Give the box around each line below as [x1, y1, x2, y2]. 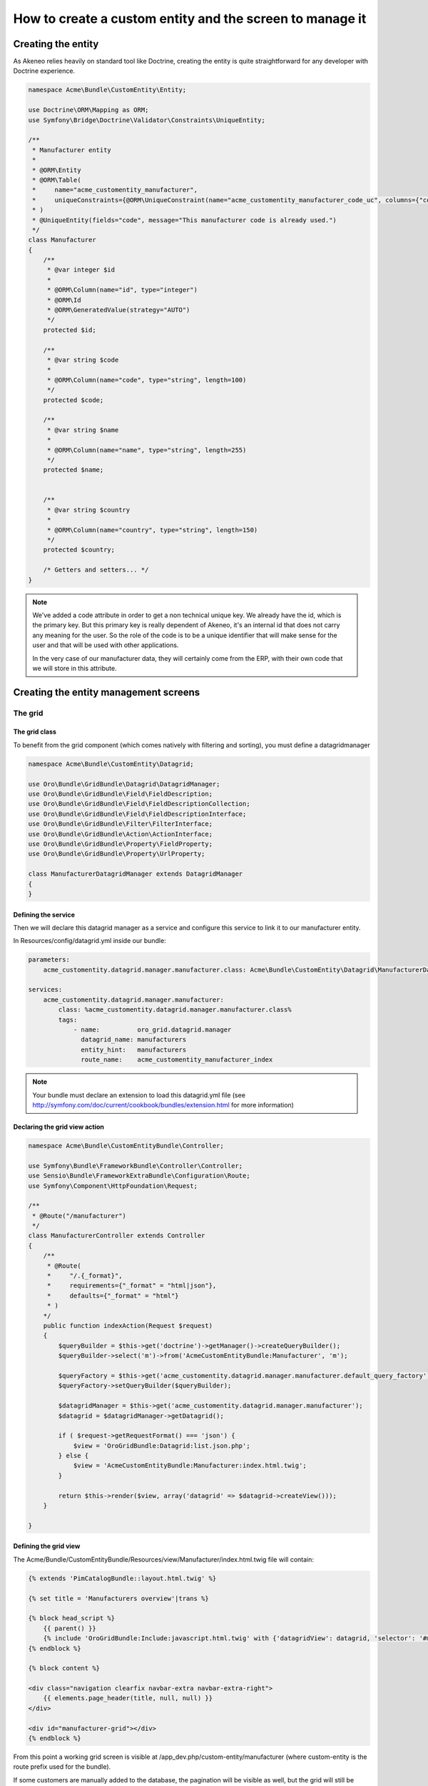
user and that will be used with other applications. [32, 641, 179, 649]
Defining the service [13, 910, 75, 919]
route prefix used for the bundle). [13, 1762, 111, 1771]
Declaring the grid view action [13, 1122, 105, 1131]
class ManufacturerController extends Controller [28, 1232, 205, 1239]
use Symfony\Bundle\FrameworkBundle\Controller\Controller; [28, 1162, 243, 1169]
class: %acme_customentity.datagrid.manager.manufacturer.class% [58, 1006, 292, 1014]
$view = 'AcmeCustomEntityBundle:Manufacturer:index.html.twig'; [73, 1462, 307, 1470]
